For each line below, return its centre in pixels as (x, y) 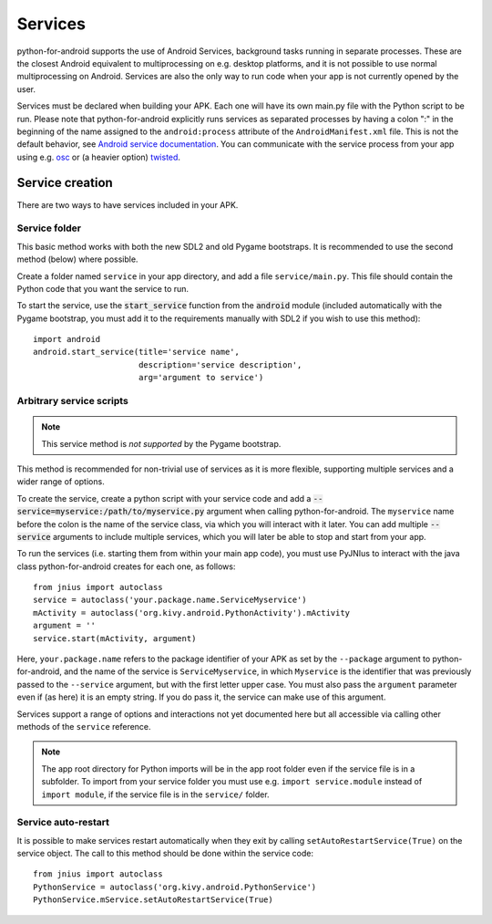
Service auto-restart (63, 823)
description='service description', (220, 364)
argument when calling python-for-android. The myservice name (330, 512)
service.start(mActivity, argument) (115, 638)
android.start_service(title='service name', (137, 352)
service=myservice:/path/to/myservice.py (111, 512)
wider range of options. (61, 482)
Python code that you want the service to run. (103, 288)
